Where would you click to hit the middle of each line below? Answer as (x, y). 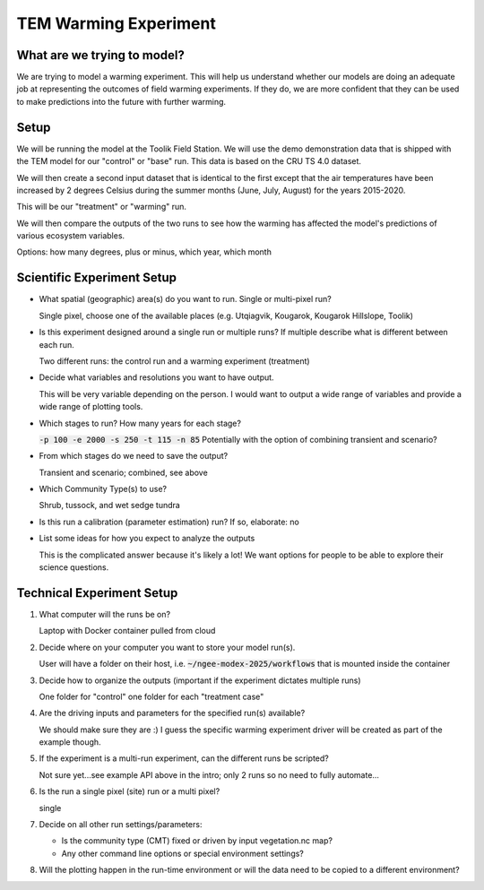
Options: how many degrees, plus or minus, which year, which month (144, 252)
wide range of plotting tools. (91, 407)
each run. (57, 344)
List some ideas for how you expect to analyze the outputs (147, 539)
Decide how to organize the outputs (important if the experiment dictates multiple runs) (200, 680)
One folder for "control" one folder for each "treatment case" (151, 696)
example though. (70, 742)
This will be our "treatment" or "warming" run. (102, 207)
